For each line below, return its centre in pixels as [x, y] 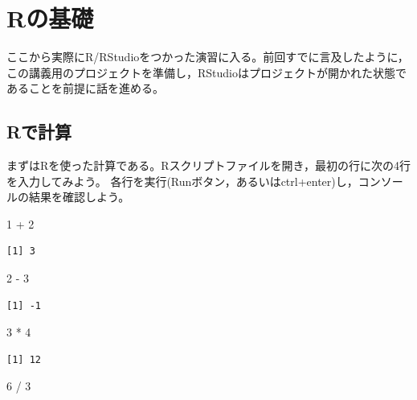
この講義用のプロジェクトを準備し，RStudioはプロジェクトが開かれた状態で [206, 72]
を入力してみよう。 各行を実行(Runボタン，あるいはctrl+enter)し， [182, 181]
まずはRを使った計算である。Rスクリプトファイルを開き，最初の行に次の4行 [209, 165]
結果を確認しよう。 [79, 197]
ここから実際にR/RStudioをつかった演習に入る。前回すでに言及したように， [208, 57]
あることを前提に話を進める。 [85, 88]
